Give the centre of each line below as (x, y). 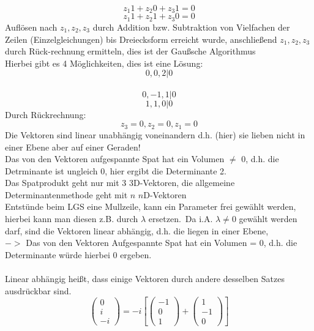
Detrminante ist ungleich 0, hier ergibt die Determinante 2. (116, 170)
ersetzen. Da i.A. (181, 219)
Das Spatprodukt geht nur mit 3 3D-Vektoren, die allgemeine (120, 183)
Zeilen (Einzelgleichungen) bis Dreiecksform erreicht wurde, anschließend (141, 39)
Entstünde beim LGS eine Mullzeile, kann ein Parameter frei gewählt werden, (151, 206)
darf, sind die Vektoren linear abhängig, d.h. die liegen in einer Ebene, (137, 230)
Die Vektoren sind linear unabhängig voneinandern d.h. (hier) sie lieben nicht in (155, 134)
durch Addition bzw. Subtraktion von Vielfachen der (191, 27)
